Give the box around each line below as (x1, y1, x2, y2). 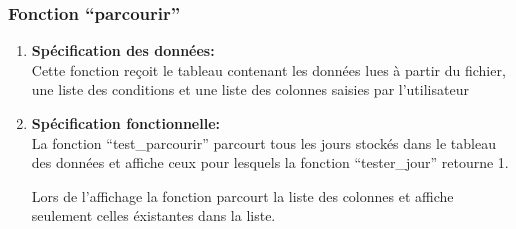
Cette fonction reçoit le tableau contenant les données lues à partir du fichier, (31, 59, 506, 80)
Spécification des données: (31, 40, 215, 61)
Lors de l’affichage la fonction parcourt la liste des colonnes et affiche (31, 185, 454, 206)
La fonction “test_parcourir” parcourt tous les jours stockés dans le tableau (31, 132, 496, 153)
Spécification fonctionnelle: (31, 113, 221, 133)
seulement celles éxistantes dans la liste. (31, 205, 276, 226)
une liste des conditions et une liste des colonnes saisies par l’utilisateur (31, 79, 469, 100)
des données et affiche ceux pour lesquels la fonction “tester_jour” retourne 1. (31, 152, 509, 173)
